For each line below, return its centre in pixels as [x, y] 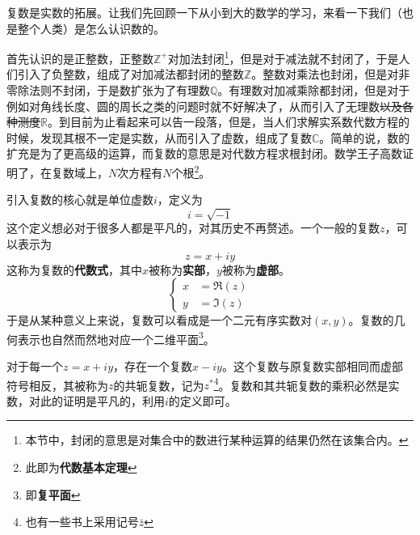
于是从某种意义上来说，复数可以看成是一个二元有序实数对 [159, 320]
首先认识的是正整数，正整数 [80, 58]
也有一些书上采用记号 [82, 522]
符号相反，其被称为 [57, 385]
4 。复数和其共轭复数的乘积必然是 [301, 384]
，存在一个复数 [153, 366]
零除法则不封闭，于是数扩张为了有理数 [108, 90]
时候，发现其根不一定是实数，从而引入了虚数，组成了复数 [159, 137]
